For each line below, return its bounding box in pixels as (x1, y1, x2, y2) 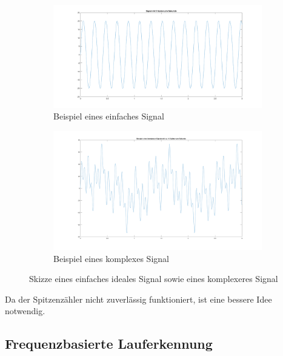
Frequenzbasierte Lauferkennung (5, 334, 213, 353)
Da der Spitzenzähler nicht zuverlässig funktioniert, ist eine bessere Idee (5, 292, 272, 305)
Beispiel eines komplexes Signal (53, 252, 169, 264)
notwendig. (5, 304, 45, 317)
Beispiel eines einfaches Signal (53, 110, 164, 123)
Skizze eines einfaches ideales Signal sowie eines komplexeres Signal (29, 272, 278, 285)
